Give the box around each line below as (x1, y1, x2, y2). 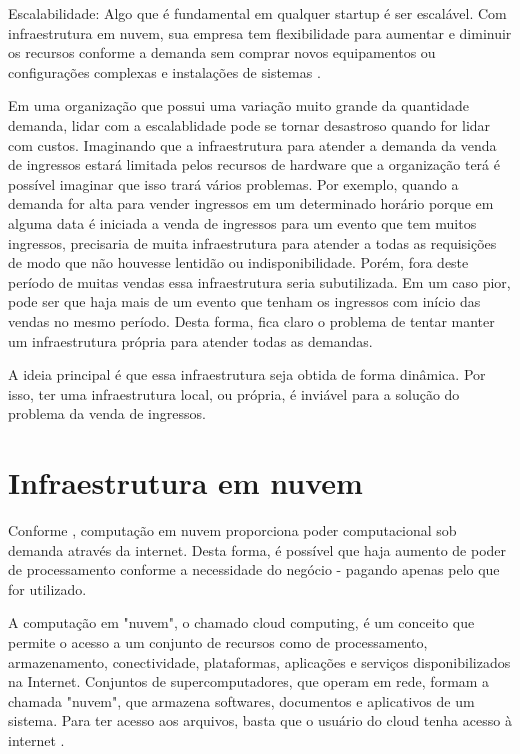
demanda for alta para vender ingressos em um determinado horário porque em (8, 193, 494, 214)
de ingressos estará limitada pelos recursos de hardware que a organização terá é (8, 154, 500, 175)
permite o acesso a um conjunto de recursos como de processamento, (8, 631, 428, 652)
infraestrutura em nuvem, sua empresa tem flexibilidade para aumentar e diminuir (8, 22, 512, 43)
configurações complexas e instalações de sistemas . (8, 61, 321, 82)
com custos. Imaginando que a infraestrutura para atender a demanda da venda (8, 134, 497, 155)
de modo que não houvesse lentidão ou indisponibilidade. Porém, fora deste (8, 252, 469, 273)
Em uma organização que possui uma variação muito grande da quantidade (8, 95, 469, 116)
